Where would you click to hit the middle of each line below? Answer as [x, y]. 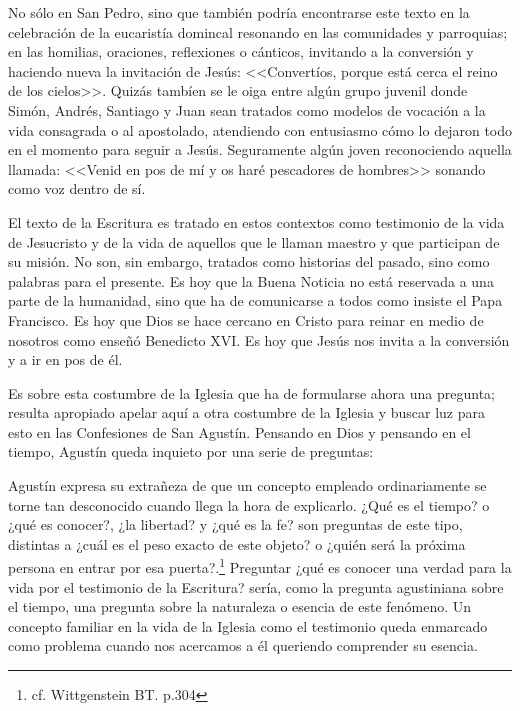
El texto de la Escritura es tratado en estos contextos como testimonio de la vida [256, 221]
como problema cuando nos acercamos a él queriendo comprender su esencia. [243, 645]
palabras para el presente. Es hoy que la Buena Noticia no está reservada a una [251, 280]
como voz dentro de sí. [77, 188]
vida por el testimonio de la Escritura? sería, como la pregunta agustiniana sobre [256, 586]
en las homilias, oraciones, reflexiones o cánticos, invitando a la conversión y [241, 51]
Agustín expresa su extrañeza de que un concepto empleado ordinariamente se [247, 485]
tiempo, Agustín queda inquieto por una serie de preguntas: [191, 451]
